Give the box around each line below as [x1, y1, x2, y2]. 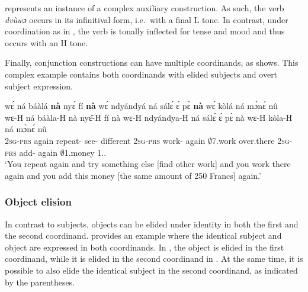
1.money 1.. [64, 146, 107, 158]
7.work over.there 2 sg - [211, 134, 293, 146]
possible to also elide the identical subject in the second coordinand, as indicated [5, 264, 298, 276]
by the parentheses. [5, 275, 75, 288]
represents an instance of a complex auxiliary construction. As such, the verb [5, 2, 284, 14]
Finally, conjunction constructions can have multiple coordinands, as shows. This [5, 56, 299, 69]
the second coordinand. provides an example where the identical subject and [5, 229, 282, 242]
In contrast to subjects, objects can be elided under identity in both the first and [5, 217, 299, 230]
